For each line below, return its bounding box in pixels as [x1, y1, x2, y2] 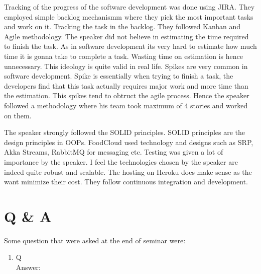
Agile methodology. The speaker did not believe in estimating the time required [4, 31, 249, 41]
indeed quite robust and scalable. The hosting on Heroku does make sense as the [4, 166, 252, 177]
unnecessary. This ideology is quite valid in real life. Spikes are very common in [4, 60, 248, 71]
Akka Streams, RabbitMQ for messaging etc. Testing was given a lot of [4, 147, 223, 157]
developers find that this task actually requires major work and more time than [4, 80, 248, 91]
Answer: [16, 262, 41, 272]
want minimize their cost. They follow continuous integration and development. [4, 176, 248, 187]
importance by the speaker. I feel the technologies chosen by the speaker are [4, 156, 238, 167]
